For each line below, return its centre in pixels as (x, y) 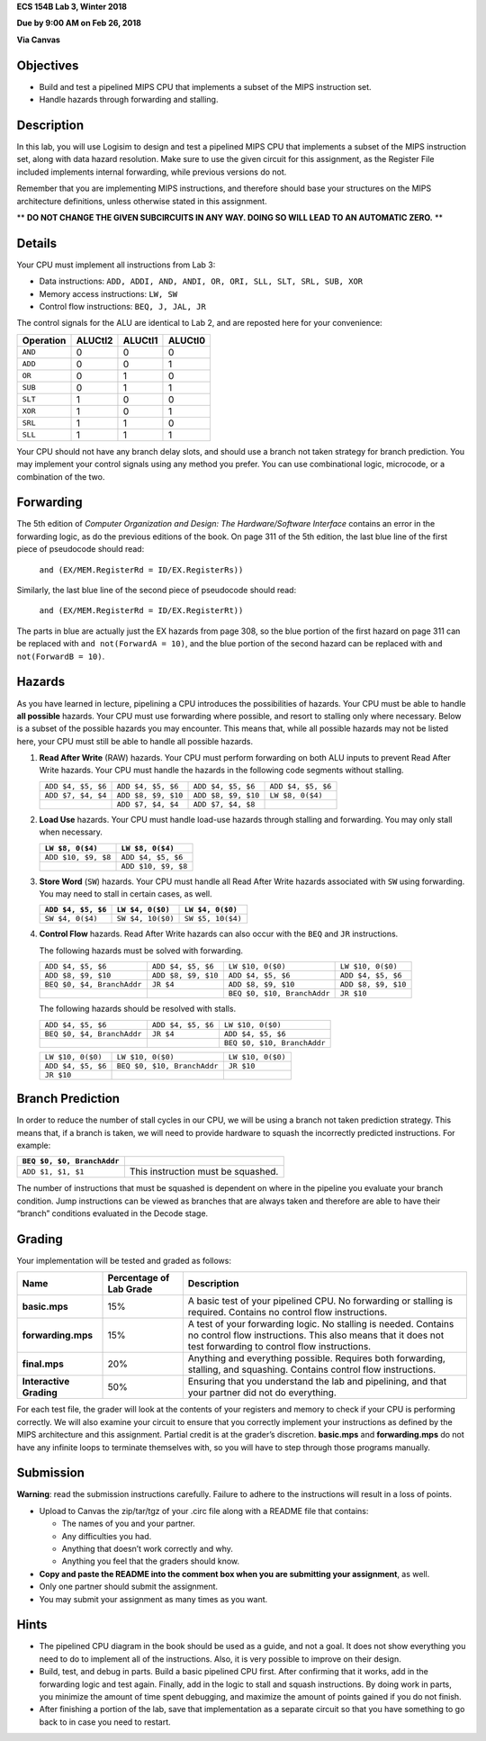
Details (37, 243)
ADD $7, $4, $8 (224, 804)
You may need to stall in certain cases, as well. (126, 894)
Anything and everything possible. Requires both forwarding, (316, 1358)
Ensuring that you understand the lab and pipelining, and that (317, 1382)
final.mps (43, 1364)
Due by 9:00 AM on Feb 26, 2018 (79, 23)
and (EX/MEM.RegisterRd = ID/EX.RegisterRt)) (141, 611)
